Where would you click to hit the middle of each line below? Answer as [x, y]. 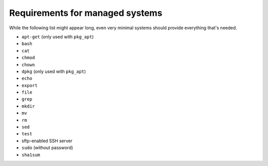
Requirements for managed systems [86, 13]
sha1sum [31, 155]
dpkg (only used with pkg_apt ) [54, 71]
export [30, 85]
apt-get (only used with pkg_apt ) [58, 37]
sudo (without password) [47, 148]
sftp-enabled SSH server [47, 141]
